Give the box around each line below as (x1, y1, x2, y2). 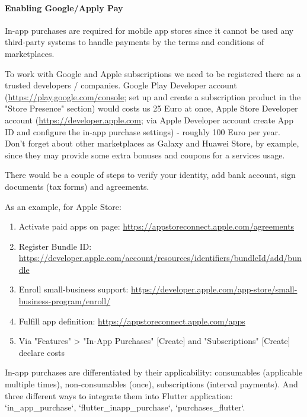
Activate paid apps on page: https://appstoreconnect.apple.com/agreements (18, 220, 295, 233)
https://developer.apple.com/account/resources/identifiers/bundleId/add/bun (18, 252, 302, 264)
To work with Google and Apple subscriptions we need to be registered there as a (5, 67, 301, 79)
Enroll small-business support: (18, 283, 129, 295)
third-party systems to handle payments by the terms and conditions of (5, 36, 264, 48)
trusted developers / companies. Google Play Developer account (5, 79, 237, 91)
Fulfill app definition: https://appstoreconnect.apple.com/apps (18, 314, 245, 327)
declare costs (18, 346, 65, 358)
